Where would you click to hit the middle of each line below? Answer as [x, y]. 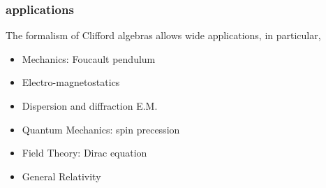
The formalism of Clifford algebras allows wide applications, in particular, [163, 35]
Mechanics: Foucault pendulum [89, 58]
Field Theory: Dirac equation [84, 153]
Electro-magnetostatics [71, 82]
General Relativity [61, 176]
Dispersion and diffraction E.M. [90, 106]
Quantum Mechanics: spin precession [101, 129]
